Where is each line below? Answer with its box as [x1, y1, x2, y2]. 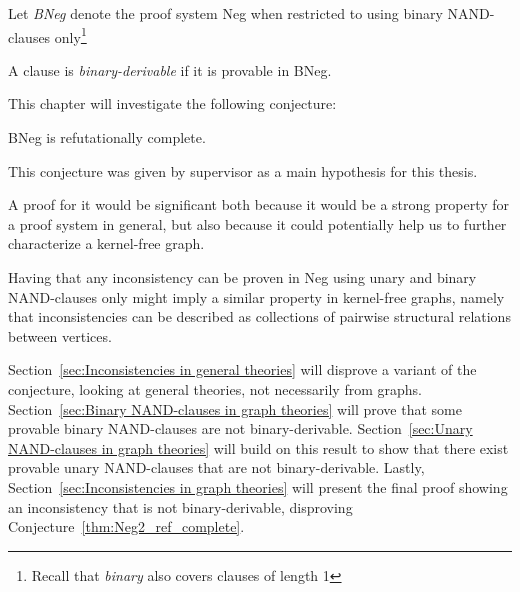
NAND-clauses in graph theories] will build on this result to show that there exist [8, 437, 509, 458]
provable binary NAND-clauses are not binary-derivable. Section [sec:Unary [8, 418, 473, 439]
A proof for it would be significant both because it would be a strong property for [8, 194, 510, 215]
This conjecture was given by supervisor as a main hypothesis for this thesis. [8, 160, 478, 181]
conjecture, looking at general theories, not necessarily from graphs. [8, 378, 422, 399]
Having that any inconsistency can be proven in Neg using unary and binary [8, 267, 477, 287]
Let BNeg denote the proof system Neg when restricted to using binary [8, 3, 443, 23]
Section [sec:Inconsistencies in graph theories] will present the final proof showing [8, 476, 508, 497]
